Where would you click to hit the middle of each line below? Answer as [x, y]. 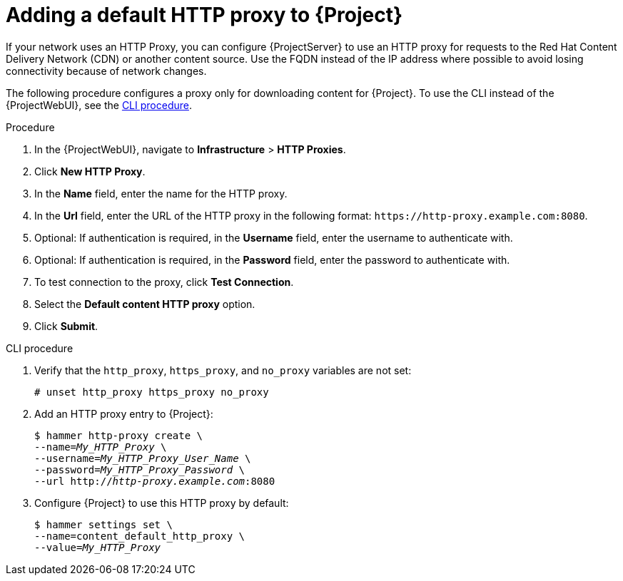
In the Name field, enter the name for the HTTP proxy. [161, 193]
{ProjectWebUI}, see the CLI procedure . [99, 105]
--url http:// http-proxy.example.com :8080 [155, 481]
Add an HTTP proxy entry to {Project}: [124, 413]
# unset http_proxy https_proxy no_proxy [152, 392]
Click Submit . [66, 326]
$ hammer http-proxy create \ [119, 435]
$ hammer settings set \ [103, 524]
